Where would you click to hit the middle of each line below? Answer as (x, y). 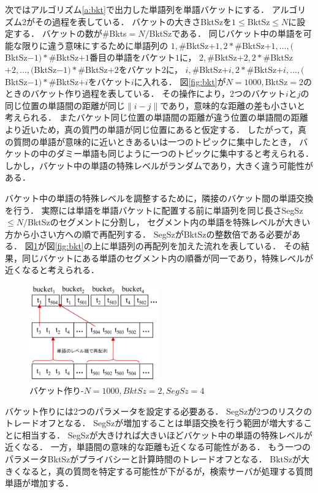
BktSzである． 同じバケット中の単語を (226, 33)
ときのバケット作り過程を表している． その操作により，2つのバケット (145, 93)
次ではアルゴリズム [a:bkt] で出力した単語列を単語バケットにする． (137, 9)
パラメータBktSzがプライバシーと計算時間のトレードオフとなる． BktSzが (153, 459)
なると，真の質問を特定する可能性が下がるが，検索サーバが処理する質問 (167, 471)
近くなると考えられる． (52, 270)
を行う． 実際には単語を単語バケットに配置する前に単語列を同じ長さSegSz (154, 210)
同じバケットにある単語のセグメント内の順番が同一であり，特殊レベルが (167, 258)
